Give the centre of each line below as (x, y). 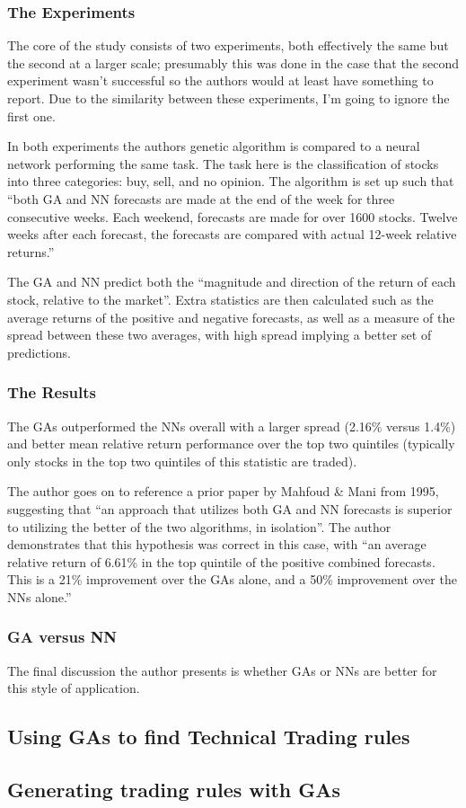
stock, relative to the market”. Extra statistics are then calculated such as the (220, 299)
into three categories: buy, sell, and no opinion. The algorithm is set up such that (231, 181)
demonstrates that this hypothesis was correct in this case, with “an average (217, 544)
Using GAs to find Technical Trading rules (209, 737)
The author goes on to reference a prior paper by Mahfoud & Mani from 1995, (223, 491)
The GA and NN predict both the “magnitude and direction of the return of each (232, 282)
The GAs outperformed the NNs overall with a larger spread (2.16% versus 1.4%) (232, 426)
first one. (31, 115)
